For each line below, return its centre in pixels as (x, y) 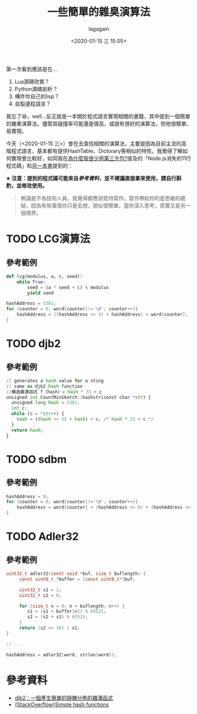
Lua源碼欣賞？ (32, 81)
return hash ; (27, 430)
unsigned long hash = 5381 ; (46, 403)
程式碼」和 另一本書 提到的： (40, 165)
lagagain (99, 29)
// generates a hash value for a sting (55, 381)
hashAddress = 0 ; (27, 496)
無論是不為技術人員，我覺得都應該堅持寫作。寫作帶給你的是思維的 (100, 198)
